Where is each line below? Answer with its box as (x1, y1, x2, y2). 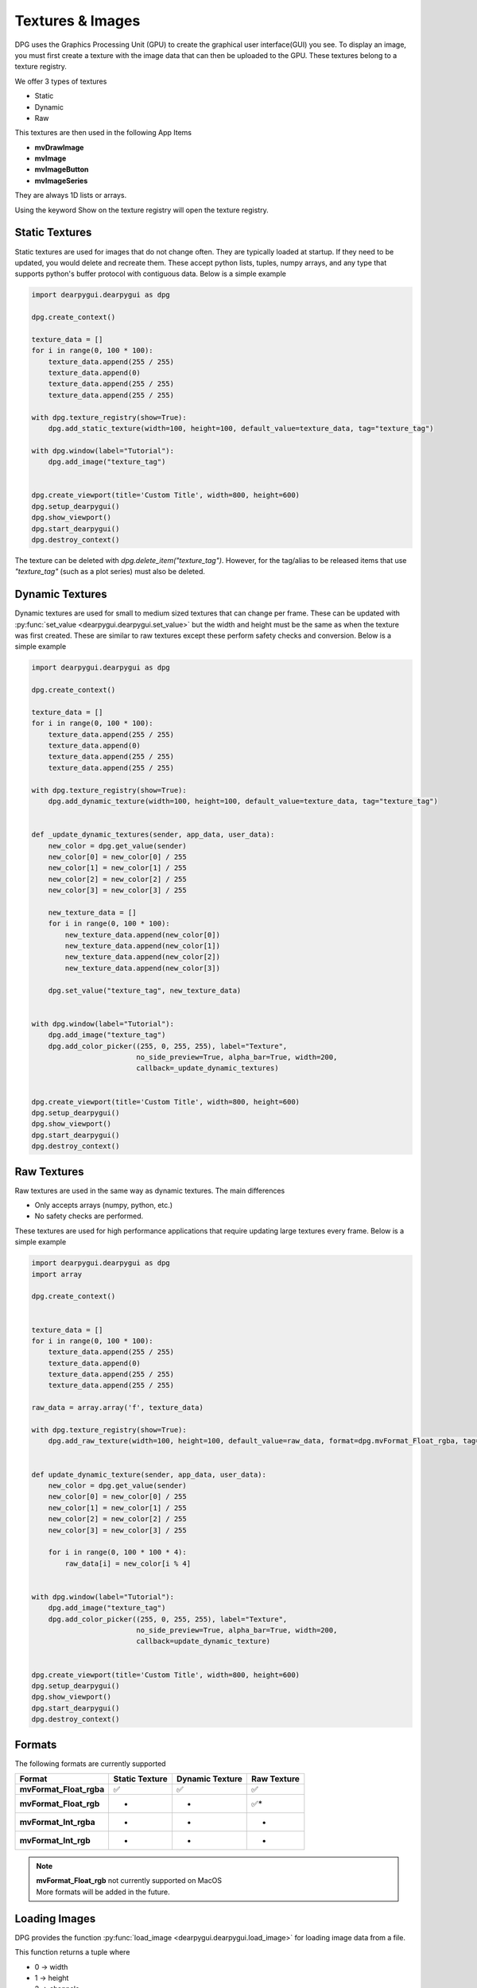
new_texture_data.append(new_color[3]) (64, 963, 220, 973)
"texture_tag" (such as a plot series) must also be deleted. (14, 567, 206, 577)
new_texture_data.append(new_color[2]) (64, 953, 220, 961)
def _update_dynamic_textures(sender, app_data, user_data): (31, 830, 275, 839)
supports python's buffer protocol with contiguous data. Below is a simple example (14, 269, 286, 278)
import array (31, 1269, 83, 1279)
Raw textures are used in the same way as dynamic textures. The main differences (14, 1186, 285, 1195)
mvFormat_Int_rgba (19, 1817, 95, 1828)
